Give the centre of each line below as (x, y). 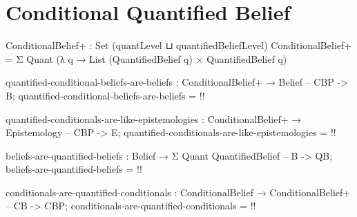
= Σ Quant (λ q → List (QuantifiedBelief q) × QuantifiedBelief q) (146, 58)
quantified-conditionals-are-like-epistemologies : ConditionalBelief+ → (154, 119)
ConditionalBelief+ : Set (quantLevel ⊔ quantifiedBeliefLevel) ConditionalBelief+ (179, 45)
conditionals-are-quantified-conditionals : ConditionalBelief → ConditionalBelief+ (178, 192)
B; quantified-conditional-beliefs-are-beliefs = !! (105, 95)
